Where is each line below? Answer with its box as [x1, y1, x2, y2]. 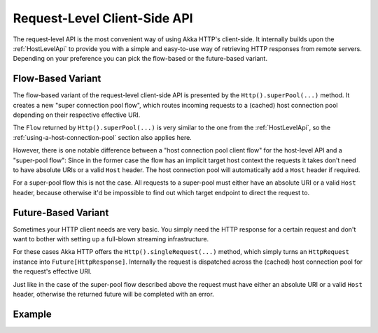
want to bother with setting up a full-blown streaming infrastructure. [13, 235, 209, 243]
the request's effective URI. [13, 267, 92, 276]
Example [13, 308, 52, 320]
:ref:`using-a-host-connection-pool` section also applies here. [13, 133, 192, 141]
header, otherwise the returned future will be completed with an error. [13, 290, 214, 298]
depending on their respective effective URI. [13, 111, 141, 119]
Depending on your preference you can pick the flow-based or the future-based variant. [13, 55, 267, 63]
